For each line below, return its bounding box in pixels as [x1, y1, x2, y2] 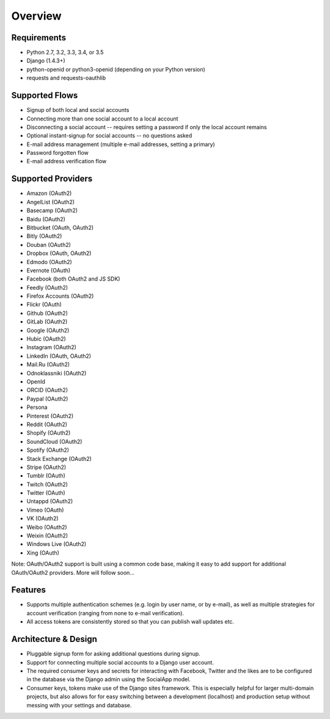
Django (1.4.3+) [26, 57, 65, 64]
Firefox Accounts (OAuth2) [26, 292, 94, 300]
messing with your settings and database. [26, 701, 132, 709]
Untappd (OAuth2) [26, 498, 73, 505]
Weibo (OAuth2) [26, 523, 67, 531]
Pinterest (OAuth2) [26, 412, 74, 419]
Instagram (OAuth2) [26, 344, 76, 351]
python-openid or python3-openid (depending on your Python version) [26, 65, 206, 73]
